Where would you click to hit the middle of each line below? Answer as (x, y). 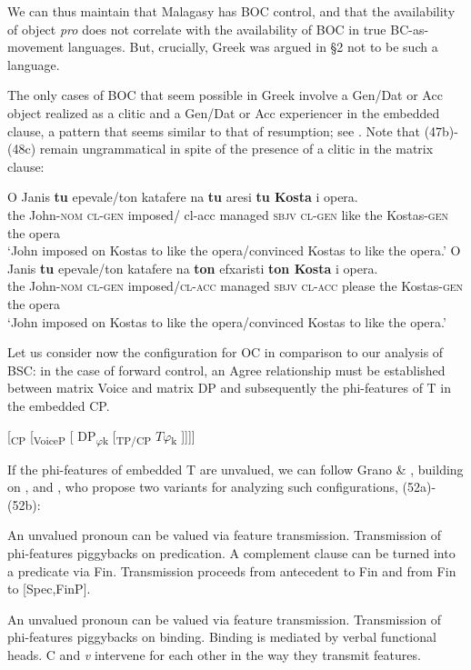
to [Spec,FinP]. (49, 589)
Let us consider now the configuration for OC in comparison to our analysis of (225, 352)
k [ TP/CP (127, 437)
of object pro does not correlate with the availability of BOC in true (197, 29)
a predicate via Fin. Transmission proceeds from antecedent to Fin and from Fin (232, 570)
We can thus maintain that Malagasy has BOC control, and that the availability (231, 11)
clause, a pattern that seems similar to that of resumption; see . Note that (214, 130)
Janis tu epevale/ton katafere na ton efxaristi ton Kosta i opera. (193, 268)
